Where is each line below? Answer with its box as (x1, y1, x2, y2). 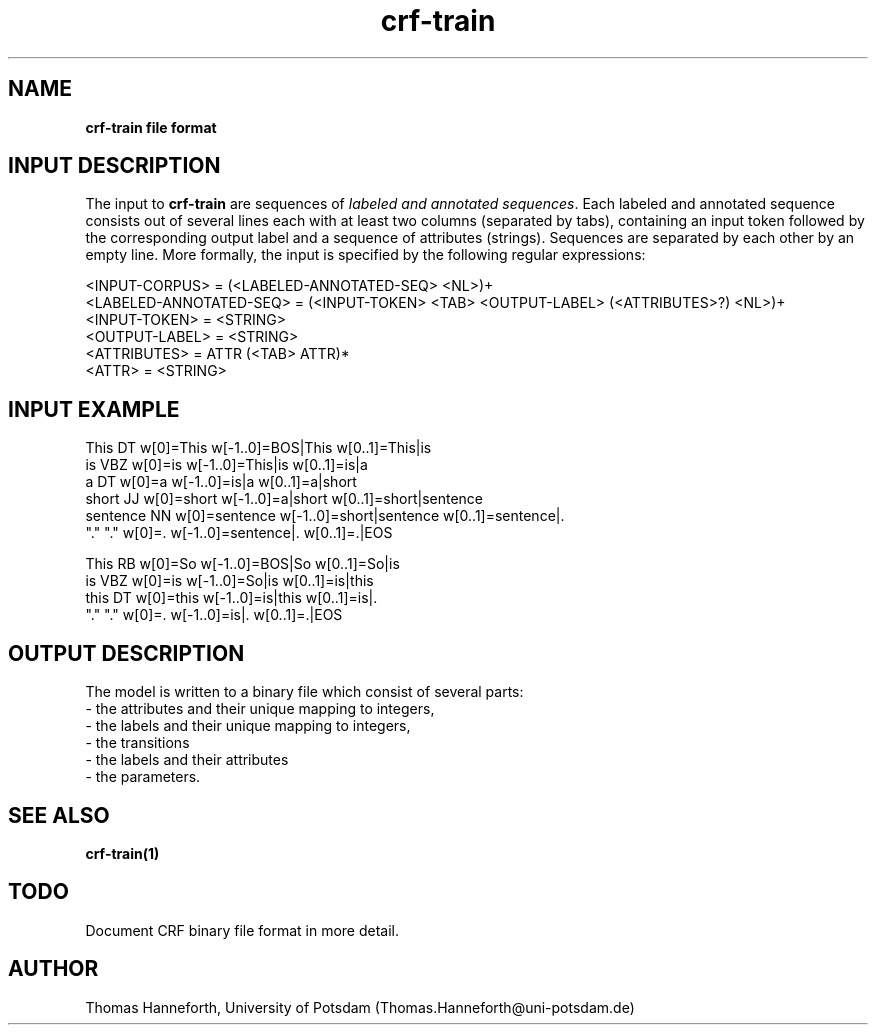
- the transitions (85, 734, 190, 752)
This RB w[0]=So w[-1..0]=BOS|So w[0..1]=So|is (85, 555, 400, 573)
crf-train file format (85, 118, 217, 136)
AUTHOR (8, 956, 99, 982)
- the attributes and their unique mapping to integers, (85, 700, 435, 718)
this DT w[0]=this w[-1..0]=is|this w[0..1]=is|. (85, 589, 378, 607)
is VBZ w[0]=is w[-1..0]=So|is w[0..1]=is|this (85, 572, 374, 590)
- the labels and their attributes (85, 751, 289, 769)
